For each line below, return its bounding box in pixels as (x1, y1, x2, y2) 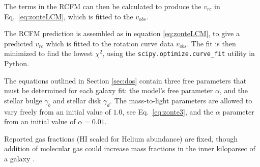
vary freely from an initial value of (4, 106, 111, 117)
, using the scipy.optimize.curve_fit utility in (102, 48, 255, 59)
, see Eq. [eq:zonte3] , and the (122, 106, 214, 117)
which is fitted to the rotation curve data (46, 38, 174, 48)
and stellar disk (53, 95, 101, 105)
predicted (4, 38, 33, 48)
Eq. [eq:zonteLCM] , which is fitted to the (4, 11, 133, 21)
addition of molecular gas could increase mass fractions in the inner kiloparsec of (4, 143, 255, 154)
